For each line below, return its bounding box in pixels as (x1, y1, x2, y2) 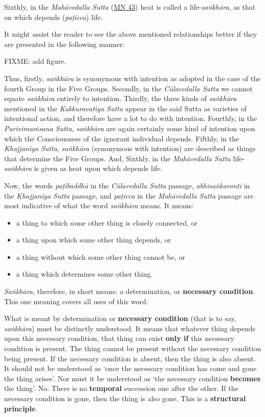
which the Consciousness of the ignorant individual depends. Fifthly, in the (4, 133, 239, 143)
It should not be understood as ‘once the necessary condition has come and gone (4, 363, 257, 374)
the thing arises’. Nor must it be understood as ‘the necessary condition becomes (4, 373, 261, 383)
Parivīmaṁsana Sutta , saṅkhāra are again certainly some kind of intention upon (4, 122, 255, 133)
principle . (4, 403, 38, 413)
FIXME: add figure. (4, 56, 67, 66)
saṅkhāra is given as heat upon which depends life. (4, 163, 163, 174)
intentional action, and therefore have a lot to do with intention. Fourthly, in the (4, 113, 257, 124)
